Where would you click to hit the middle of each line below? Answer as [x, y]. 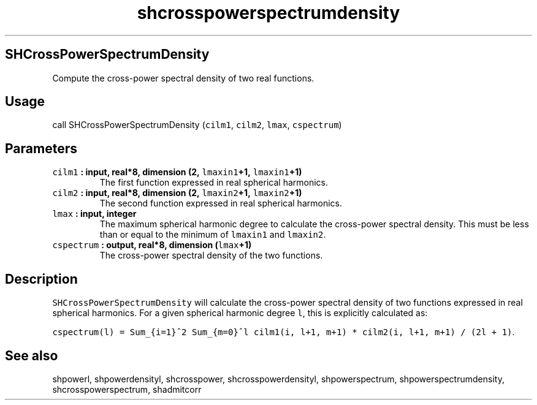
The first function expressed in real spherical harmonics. [214, 183]
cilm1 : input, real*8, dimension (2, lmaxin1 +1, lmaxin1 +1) [177, 172]
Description [41, 279]
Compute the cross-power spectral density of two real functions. [183, 78]
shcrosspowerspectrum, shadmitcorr [127, 389]
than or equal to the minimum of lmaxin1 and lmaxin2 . [213, 235]
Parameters [41, 148]
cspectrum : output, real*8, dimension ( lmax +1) [152, 245]
